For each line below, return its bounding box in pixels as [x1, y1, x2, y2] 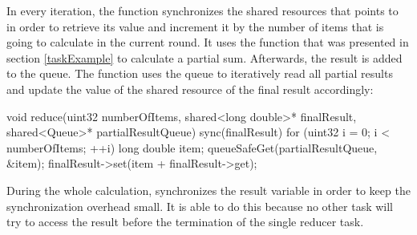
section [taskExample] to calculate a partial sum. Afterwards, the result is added [6, 49, 403, 66]
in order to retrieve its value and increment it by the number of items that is [6, 18, 384, 34]
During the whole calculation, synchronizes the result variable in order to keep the [6, 181, 411, 198]
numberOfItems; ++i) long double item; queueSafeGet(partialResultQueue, [6, 139, 378, 156]
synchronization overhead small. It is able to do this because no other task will [6, 197, 394, 214]
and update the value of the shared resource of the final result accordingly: [6, 80, 374, 97]
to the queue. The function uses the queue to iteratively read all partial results [6, 65, 393, 82]
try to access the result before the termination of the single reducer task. [6, 213, 364, 230]
